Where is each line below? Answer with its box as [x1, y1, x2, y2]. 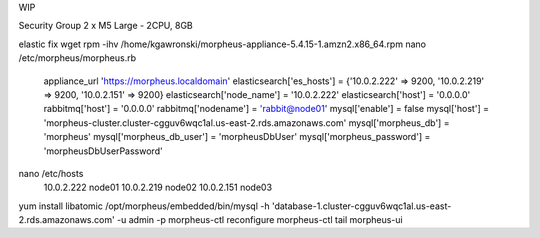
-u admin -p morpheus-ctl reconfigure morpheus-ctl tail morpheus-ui [116, 214, 404, 226]
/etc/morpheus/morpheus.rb [18, 52, 137, 64]
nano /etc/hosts [18, 167, 84, 179]
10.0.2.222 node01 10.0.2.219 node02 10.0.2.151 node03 [43, 181, 273, 194]
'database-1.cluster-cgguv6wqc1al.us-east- [271, 200, 452, 212]
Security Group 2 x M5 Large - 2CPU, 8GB [18, 20, 194, 32]
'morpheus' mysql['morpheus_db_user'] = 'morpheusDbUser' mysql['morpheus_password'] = [43, 131, 431, 143]
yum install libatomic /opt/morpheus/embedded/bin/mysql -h [18, 200, 270, 212]
